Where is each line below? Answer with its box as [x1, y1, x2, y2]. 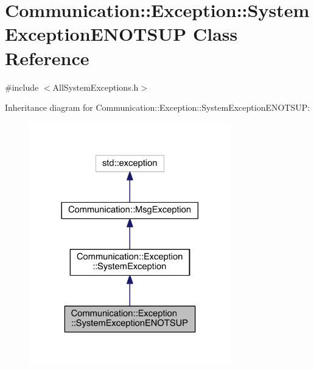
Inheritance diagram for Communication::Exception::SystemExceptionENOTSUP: [5, 101, 310, 114]
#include [5, 80, 39, 93]
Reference [5, 45, 89, 70]
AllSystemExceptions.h [52, 80, 139, 93]
